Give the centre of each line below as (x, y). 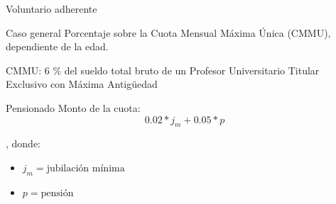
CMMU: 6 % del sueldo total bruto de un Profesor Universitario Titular (163, 70)
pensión (57, 193)
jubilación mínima (86, 168)
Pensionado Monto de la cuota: (73, 107)
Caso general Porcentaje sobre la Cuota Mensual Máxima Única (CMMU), (168, 32)
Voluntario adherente (52, 8)
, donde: (23, 143)
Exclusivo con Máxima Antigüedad (82, 84)
